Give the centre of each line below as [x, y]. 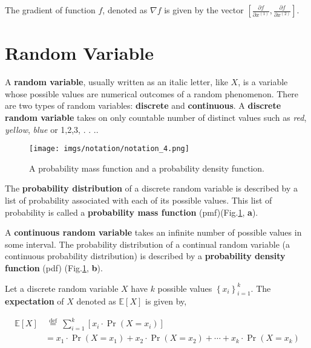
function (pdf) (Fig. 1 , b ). [54, 267]
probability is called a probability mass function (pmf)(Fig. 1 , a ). [132, 212]
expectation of [34, 301]
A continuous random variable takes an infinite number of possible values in [153, 232]
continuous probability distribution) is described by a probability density [145, 256]
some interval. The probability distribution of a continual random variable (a [147, 244]
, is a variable [263, 82]
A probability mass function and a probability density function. [147, 168]
